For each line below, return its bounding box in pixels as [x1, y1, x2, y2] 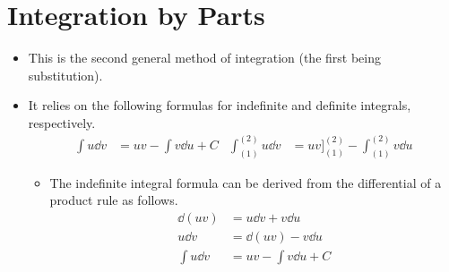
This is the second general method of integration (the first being [28, 48, 381, 67]
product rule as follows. [49, 191, 178, 209]
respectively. [28, 113, 96, 132]
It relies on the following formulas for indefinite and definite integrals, [28, 96, 411, 115]
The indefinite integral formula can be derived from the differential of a [49, 173, 442, 191]
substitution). [28, 65, 103, 84]
